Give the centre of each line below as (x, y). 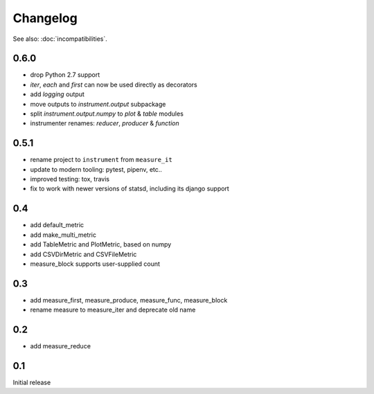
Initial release (32, 383)
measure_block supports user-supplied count (95, 264)
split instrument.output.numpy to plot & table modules (107, 114)
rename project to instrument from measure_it (101, 160)
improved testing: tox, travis (70, 179)
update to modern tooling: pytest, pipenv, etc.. (96, 169)
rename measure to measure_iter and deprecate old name (113, 310)
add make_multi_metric (63, 235)
